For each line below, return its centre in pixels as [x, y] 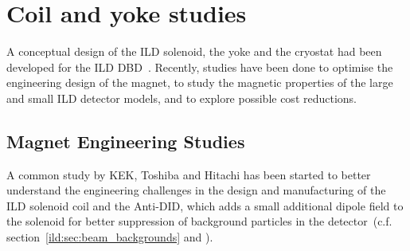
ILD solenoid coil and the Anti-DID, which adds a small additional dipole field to [205, 205]
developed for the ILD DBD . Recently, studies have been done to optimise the [200, 67]
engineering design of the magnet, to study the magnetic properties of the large [200, 82]
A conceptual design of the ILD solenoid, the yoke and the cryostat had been [194, 51]
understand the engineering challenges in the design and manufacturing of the [196, 190]
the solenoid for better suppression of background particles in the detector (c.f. [199, 221]
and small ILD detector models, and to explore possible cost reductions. [182, 98]
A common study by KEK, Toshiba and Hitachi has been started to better [189, 174]
